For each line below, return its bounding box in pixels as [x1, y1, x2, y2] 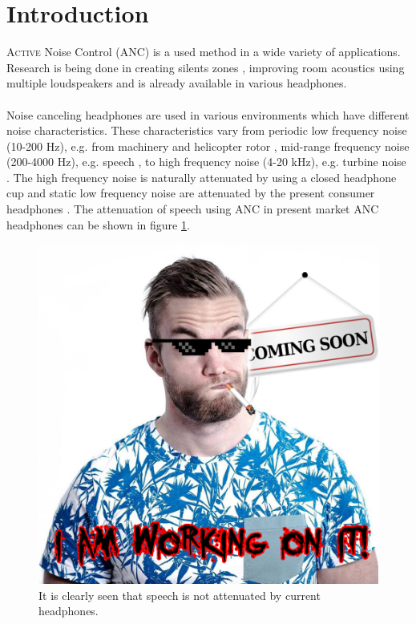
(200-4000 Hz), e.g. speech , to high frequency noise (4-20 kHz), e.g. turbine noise [6, 153, 406, 170]
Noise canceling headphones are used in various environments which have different [6, 106, 410, 123]
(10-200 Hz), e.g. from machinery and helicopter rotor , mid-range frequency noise [6, 137, 410, 154]
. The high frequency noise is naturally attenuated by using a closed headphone [6, 168, 397, 185]
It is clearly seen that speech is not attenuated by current [38, 586, 321, 603]
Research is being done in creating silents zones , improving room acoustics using [6, 59, 405, 75]
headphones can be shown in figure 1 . [6, 216, 190, 233]
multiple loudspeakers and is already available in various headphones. [6, 75, 347, 91]
